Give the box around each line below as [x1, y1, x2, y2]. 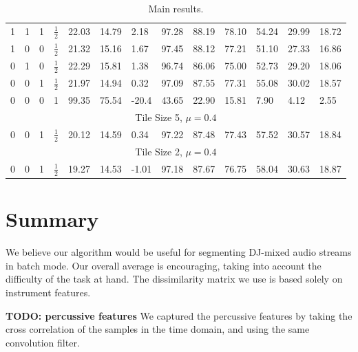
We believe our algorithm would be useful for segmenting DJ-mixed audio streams [6, 245, 352, 259]
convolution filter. [6, 335, 80, 349]
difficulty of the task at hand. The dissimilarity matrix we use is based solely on [6, 272, 343, 286]
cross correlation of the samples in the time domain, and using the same [6, 322, 310, 336]
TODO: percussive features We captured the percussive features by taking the [6, 308, 352, 322]
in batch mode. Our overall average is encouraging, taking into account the [6, 258, 322, 272]
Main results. [148, 1, 204, 15]
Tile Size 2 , [135, 144, 182, 158]
